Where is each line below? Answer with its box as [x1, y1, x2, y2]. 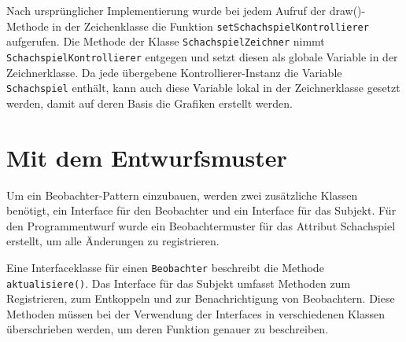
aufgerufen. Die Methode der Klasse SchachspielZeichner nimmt [6, 33, 325, 50]
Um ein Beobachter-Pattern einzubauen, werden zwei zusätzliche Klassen [6, 186, 358, 203]
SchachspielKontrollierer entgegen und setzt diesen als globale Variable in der [6, 48, 398, 64]
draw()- [329, 2, 366, 18]
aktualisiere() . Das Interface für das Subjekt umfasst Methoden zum [6, 274, 351, 291]
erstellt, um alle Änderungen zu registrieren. [6, 233, 220, 249]
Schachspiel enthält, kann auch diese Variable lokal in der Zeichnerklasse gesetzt [6, 79, 400, 96]
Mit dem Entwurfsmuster [6, 141, 287, 173]
